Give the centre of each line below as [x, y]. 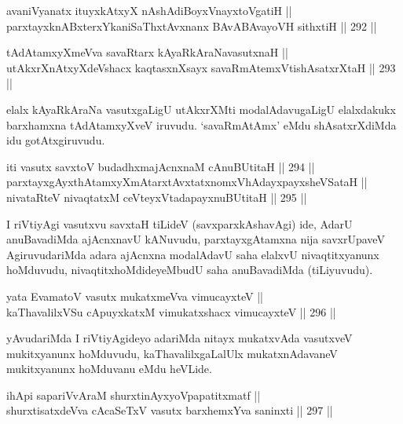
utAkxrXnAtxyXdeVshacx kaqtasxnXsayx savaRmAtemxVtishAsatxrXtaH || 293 [201, 67]
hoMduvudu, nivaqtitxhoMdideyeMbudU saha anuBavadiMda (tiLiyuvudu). [190, 270]
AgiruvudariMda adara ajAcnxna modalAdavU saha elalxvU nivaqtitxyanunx [193, 254]
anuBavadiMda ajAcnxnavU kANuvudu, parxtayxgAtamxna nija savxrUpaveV [196, 239]
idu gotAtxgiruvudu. [56, 140]
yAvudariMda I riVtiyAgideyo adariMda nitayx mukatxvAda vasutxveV [180, 338]
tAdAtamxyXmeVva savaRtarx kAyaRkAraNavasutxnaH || [147, 52]
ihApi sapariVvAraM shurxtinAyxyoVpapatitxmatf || [134, 395]
